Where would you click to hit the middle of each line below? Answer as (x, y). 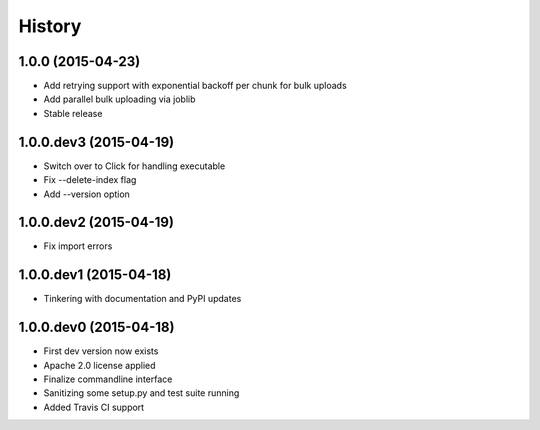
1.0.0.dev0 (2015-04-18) (96, 327)
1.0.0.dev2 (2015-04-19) (96, 222)
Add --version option (86, 194)
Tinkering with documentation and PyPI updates (142, 299)
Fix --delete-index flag (90, 180)
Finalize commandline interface (108, 379)
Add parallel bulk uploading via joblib (119, 99)
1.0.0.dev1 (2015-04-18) (95, 275)
